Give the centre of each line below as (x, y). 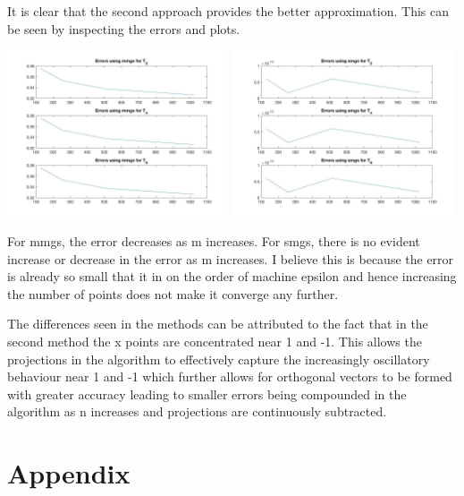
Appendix (69, 473)
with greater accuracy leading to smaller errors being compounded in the (207, 393)
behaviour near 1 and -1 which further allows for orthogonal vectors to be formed (230, 376)
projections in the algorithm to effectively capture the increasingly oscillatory (219, 359)
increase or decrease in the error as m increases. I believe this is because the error (231, 258)
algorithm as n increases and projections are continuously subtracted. (197, 411)
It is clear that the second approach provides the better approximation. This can (228, 11)
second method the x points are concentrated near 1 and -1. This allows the (215, 341)
